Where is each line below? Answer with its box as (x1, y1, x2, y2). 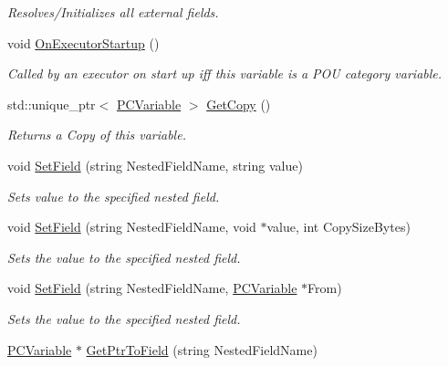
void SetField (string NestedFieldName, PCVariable (7, 278, 297, 298)
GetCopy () (206, 94, 271, 113)
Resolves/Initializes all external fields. (7, 3, 219, 21)
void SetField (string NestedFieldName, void (7, 217, 256, 236)
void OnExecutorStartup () (7, 33, 160, 52)
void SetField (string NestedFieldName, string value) (7, 155, 303, 174)
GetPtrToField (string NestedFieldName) (86, 340, 318, 359)
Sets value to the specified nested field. (7, 186, 220, 205)
